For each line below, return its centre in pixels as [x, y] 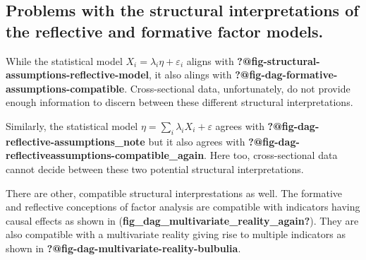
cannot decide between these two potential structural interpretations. [155, 169]
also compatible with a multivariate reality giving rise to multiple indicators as [176, 234]
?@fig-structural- [279, 60]
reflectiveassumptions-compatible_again [105, 155]
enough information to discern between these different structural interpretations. [179, 102]
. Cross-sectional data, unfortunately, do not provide [237, 88]
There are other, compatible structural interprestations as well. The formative [174, 193]
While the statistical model [64, 60]
